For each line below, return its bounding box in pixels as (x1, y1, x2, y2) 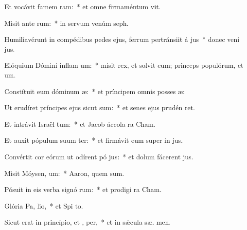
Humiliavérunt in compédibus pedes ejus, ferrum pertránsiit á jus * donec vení (4, 34, 240, 44)
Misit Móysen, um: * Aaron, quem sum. (4, 168, 124, 178)
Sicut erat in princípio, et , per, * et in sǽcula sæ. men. (4, 217, 171, 227)
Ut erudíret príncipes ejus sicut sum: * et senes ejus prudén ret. (4, 102, 195, 113)
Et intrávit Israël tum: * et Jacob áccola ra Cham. (4, 118, 156, 129)
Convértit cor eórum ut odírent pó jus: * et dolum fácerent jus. (4, 151, 194, 161)
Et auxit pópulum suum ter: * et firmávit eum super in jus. (4, 135, 183, 145)
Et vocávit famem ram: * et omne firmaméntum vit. (4, 1, 161, 11)
